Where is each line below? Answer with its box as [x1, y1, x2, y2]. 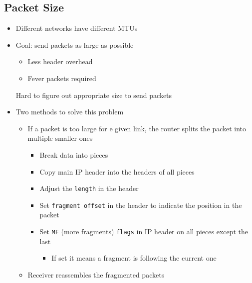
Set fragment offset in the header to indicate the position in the [39, 199, 242, 210]
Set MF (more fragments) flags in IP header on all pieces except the [39, 226, 249, 237]
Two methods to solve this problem [15, 106, 124, 117]
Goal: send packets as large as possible [15, 39, 134, 50]
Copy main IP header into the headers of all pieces [39, 166, 195, 177]
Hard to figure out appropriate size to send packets [15, 90, 172, 100]
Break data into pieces [39, 149, 108, 160]
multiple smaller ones [27, 133, 93, 143]
